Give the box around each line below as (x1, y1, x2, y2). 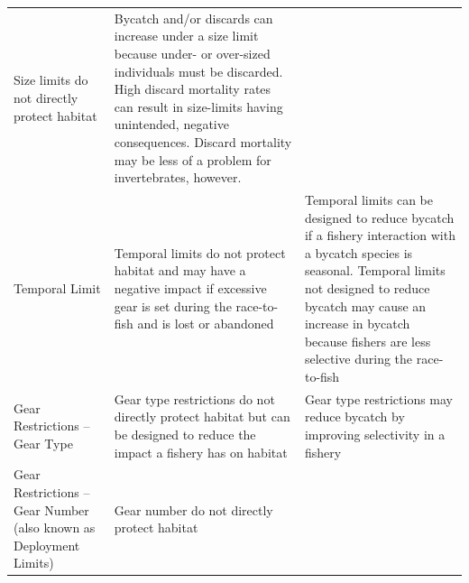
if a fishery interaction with (304, 226, 455, 245)
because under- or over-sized (114, 43, 271, 62)
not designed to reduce (304, 278, 430, 297)
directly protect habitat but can (114, 407, 290, 426)
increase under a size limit (114, 26, 259, 45)
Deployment (14, 535, 80, 554)
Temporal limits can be (304, 190, 433, 208)
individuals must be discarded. (114, 61, 283, 80)
